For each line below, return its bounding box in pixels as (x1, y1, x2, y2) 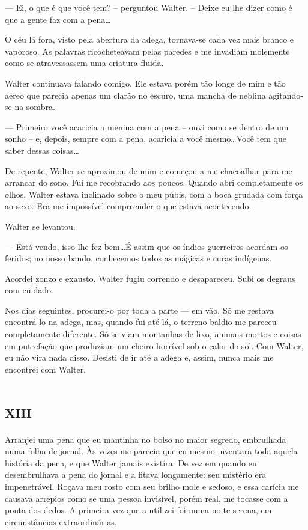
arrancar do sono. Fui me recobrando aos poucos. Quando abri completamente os (5, 176, 303, 189)
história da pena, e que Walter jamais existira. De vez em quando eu (5, 456, 257, 469)
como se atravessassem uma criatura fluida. (5, 56, 164, 69)
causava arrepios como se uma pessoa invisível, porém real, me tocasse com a (5, 492, 288, 504)
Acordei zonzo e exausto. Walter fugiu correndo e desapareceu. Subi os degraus (5, 272, 295, 284)
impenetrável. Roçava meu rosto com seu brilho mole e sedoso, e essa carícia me (5, 480, 299, 492)
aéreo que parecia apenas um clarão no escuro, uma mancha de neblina (5, 88, 266, 101)
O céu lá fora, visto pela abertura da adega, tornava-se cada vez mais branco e (5, 33, 294, 46)
